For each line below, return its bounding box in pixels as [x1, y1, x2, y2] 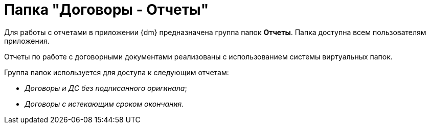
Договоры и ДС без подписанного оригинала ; [25, 83, 187, 92]
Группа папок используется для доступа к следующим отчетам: [4, 68, 229, 77]
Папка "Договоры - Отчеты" [4, 1, 209, 18]
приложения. [4, 36, 50, 45]
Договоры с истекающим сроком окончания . [25, 99, 184, 108]
